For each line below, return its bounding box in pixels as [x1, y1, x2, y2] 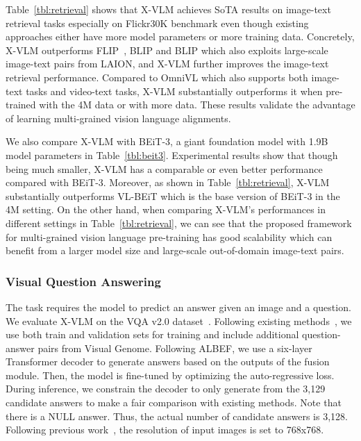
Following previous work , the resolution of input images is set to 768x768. [6, 422, 324, 437]
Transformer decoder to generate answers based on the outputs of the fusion [6, 354, 330, 369]
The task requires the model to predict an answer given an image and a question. [6, 299, 351, 314]
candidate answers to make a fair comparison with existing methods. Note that [6, 395, 342, 410]
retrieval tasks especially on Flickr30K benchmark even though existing [6, 15, 309, 30]
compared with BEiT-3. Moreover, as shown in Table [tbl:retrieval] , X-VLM [6, 175, 330, 190]
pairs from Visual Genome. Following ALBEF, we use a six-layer [37, 340, 312, 355]
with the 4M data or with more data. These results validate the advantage [39, 97, 355, 112]
